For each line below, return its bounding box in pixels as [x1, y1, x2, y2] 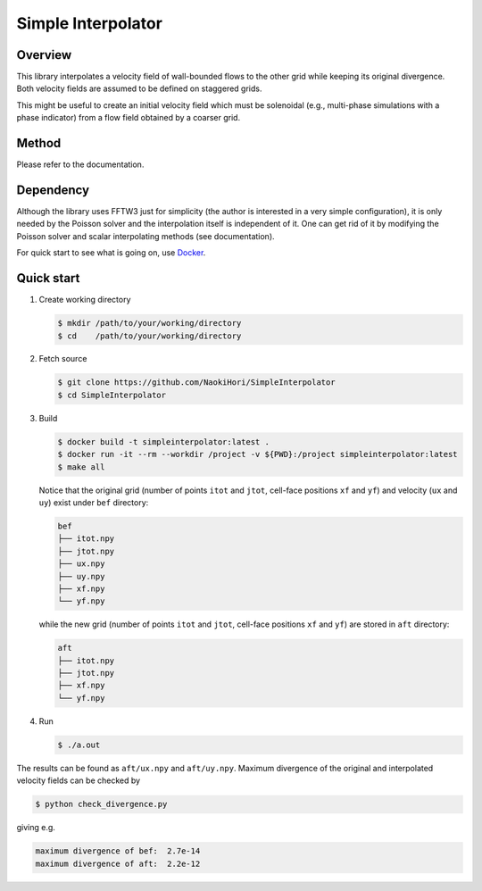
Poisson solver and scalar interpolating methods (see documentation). [16, 230, 276, 241]
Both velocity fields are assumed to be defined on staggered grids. [16, 83, 262, 94]
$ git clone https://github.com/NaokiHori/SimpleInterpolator [57, 378, 336, 387]
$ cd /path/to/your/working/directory [57, 330, 242, 341]
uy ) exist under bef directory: [38, 496, 149, 508]
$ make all [57, 462, 105, 472]
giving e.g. [16, 822, 55, 833]
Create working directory [38, 295, 131, 305]
